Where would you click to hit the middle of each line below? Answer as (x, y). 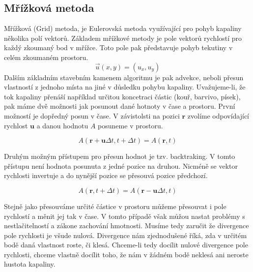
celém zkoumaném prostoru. (46, 57)
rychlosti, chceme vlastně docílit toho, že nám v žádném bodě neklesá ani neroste (126, 254)
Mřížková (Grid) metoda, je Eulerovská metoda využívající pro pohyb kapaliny (123, 28)
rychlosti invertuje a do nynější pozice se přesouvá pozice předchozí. (106, 175)
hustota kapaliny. (30, 264)
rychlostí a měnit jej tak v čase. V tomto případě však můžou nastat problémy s (125, 216)
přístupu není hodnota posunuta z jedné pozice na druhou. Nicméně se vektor (121, 166)
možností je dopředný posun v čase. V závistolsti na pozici (92, 115)
